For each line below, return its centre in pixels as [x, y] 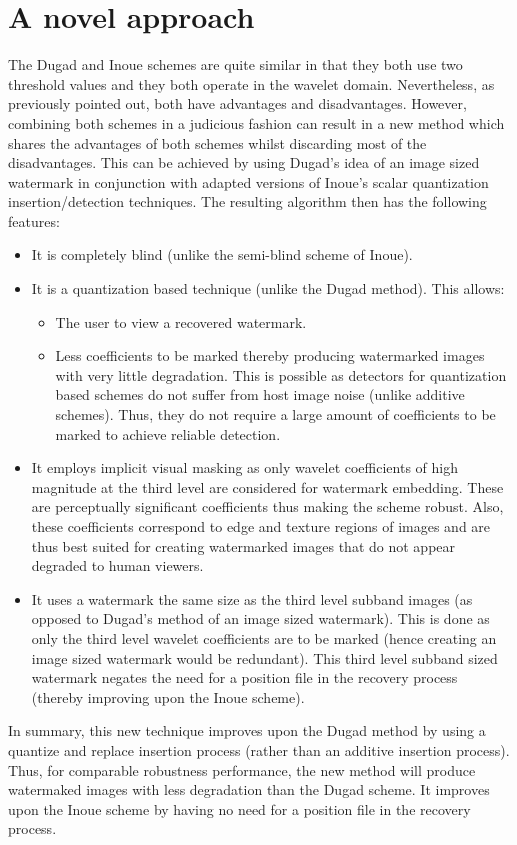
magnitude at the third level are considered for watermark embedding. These [267, 486]
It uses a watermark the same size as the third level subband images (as [252, 598]
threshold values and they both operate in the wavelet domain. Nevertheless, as [251, 83]
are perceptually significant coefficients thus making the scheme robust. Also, [267, 506]
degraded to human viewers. [117, 565]
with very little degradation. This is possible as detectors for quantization [281, 374]
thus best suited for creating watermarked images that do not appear [243, 545]
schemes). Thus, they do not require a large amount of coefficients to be [275, 414]
